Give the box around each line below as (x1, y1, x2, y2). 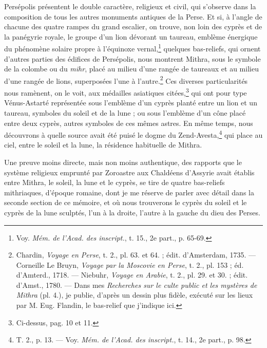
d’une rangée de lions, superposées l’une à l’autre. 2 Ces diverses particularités (4, 74, 248, 86)
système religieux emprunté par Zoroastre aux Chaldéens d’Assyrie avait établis (4, 167, 255, 177)
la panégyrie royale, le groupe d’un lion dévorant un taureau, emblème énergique (4, 31, 258, 42)
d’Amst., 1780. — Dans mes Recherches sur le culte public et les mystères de (16, 279, 257, 290)
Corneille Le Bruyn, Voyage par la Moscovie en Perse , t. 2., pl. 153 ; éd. (16, 259, 244, 270)
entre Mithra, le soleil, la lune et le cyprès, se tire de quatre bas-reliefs (4, 177, 225, 188)
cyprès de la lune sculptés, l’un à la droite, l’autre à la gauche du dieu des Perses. (4, 207, 260, 217)
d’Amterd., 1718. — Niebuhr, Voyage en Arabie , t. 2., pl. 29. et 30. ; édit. (16, 269, 248, 280)
